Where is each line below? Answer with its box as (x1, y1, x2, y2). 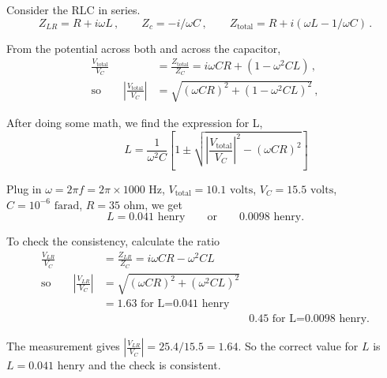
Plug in (6, 180, 42, 196)
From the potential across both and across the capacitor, (6, 39, 281, 56)
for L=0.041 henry (141, 298, 230, 310)
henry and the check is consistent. (57, 357, 221, 373)
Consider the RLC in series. (6, 2, 141, 17)
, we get (145, 196, 182, 212)
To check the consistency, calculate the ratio (6, 233, 220, 249)
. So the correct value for (238, 338, 359, 354)
